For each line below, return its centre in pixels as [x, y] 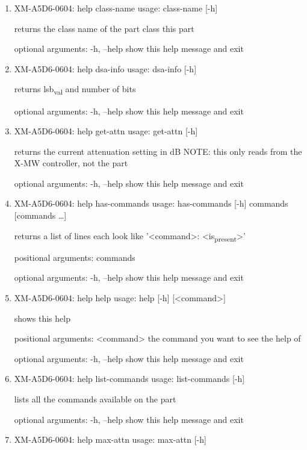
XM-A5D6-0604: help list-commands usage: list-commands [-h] [129, 379]
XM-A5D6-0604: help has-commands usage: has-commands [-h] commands [151, 203]
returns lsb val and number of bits [75, 90]
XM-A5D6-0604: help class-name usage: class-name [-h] [116, 8]
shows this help [42, 318]
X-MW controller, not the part [71, 163]
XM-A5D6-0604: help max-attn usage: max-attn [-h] [110, 439]
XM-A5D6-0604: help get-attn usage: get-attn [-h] [106, 131]
